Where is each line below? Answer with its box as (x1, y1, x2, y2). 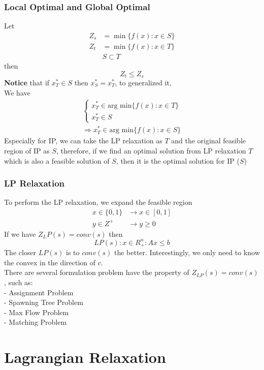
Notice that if (4, 77, 50, 87)
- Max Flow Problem (4, 306, 69, 317)
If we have (4, 228, 36, 239)
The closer (4, 247, 37, 258)
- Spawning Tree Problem (4, 297, 83, 307)
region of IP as (4, 145, 50, 156)
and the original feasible (171, 135, 246, 146)
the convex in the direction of (4, 257, 96, 267)
